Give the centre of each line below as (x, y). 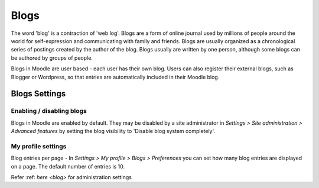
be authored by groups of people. (52, 58)
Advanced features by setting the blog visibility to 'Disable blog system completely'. (113, 131)
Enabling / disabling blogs (49, 111)
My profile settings (39, 146)
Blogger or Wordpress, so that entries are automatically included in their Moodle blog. (115, 77)
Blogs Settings (38, 94)
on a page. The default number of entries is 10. (68, 166)
